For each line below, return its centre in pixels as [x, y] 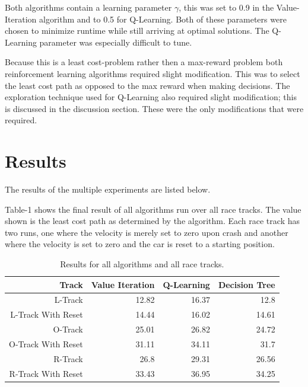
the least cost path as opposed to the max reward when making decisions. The [147, 85]
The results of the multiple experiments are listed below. [108, 189]
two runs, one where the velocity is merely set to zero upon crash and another [147, 232]
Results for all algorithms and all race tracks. [142, 264]
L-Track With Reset [47, 314]
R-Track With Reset [46, 373]
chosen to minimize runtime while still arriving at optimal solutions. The [137, 31]
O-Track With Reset [46, 344]
